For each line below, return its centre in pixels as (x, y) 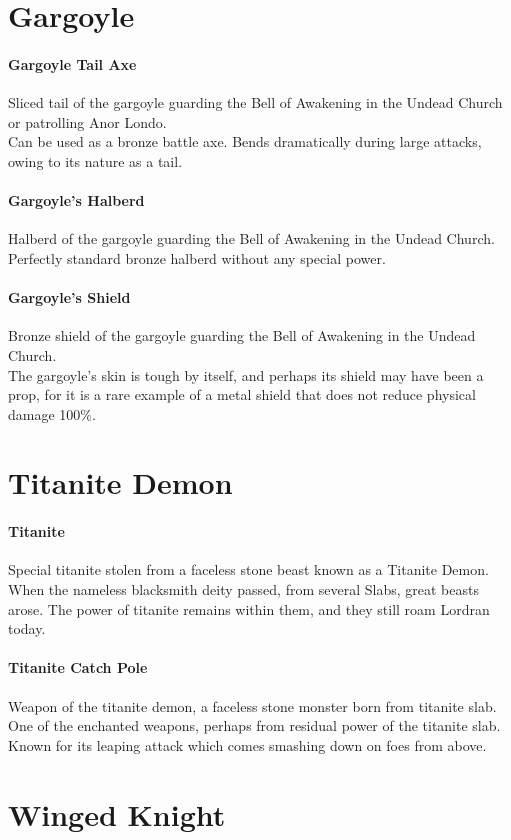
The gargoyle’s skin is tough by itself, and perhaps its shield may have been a (246, 374)
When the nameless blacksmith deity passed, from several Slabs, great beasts (243, 589)
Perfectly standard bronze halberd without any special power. (197, 257)
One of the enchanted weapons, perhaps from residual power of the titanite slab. (254, 725)
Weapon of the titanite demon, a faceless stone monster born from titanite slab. (252, 705)
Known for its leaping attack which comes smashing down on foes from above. (247, 744)
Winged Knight (117, 813)
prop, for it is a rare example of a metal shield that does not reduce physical (242, 394)
